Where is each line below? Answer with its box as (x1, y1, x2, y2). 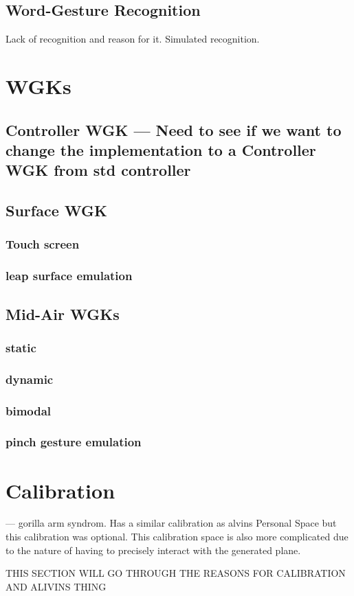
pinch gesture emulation (5, 433, 142, 450)
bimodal (5, 402, 52, 419)
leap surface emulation (5, 267, 133, 284)
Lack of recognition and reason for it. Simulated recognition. (5, 32, 260, 46)
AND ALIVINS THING (5, 579, 107, 593)
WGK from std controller (5, 159, 191, 181)
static (5, 339, 36, 356)
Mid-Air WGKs (5, 303, 120, 324)
